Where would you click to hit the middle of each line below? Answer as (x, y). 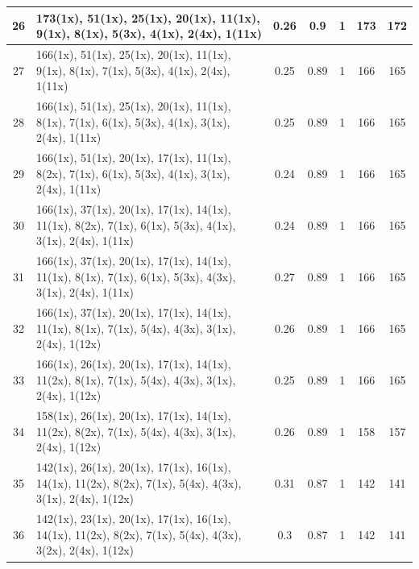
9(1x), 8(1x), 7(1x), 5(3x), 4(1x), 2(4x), (133, 70)
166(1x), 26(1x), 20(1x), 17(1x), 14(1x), (134, 364)
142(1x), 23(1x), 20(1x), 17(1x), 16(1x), (134, 519)
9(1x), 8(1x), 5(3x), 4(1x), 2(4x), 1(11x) (149, 33)
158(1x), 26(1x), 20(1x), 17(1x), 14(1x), (134, 415)
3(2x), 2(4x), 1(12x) (85, 550)
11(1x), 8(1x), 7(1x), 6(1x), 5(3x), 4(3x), (136, 276)
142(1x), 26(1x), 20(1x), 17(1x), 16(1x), (134, 467)
